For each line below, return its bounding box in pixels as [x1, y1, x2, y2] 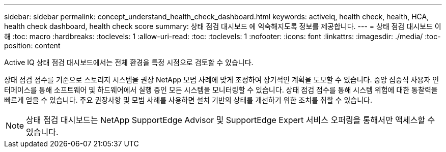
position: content [4, 41, 61, 50]
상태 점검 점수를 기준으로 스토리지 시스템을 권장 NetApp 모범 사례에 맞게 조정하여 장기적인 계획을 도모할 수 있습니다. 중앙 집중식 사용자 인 [4, 75, 439, 84]
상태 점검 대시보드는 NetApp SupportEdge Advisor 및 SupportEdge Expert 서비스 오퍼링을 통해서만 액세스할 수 [26, 115, 435, 125]
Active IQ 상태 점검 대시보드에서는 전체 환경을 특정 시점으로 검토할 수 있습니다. [4, 58, 254, 67]
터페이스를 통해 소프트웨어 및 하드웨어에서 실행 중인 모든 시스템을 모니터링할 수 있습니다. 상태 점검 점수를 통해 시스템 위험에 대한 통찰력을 [4, 85, 438, 94]
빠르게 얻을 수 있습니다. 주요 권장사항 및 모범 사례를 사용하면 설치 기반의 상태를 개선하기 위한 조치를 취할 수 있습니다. [4, 96, 372, 104]
